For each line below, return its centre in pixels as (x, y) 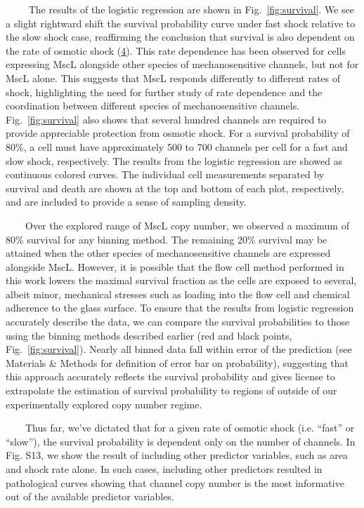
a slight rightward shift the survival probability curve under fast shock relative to (181, 23)
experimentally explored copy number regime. (104, 404)
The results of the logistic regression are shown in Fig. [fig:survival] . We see (191, 9)
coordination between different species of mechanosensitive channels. (153, 106)
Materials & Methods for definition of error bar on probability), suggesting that (177, 362)
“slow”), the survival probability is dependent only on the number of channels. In (181, 441)
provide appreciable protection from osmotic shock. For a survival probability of (178, 133)
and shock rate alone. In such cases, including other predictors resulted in (164, 469)
